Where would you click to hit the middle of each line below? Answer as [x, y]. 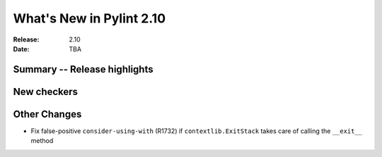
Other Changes [47, 114]
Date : [21, 49]
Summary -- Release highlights [83, 69]
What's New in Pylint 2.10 [89, 18]
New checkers [45, 92]
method [42, 141]
